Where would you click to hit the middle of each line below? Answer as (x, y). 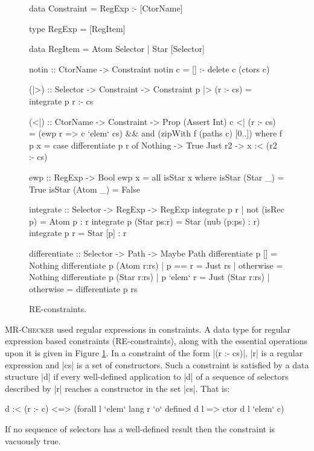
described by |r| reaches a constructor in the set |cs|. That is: (117, 388)
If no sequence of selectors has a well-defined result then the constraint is (140, 429)
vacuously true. (33, 440)
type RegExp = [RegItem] (77, 28)
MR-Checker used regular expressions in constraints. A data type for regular (148, 329)
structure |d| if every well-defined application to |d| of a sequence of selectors (147, 376)
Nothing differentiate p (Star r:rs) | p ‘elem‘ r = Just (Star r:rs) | (149, 277)
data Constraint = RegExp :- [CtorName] (106, 8)
